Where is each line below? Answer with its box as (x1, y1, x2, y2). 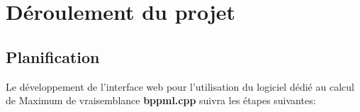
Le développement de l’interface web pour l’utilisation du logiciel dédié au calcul (6, 79, 354, 94)
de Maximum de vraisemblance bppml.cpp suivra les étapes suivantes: (6, 93, 316, 108)
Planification (6, 45, 100, 67)
